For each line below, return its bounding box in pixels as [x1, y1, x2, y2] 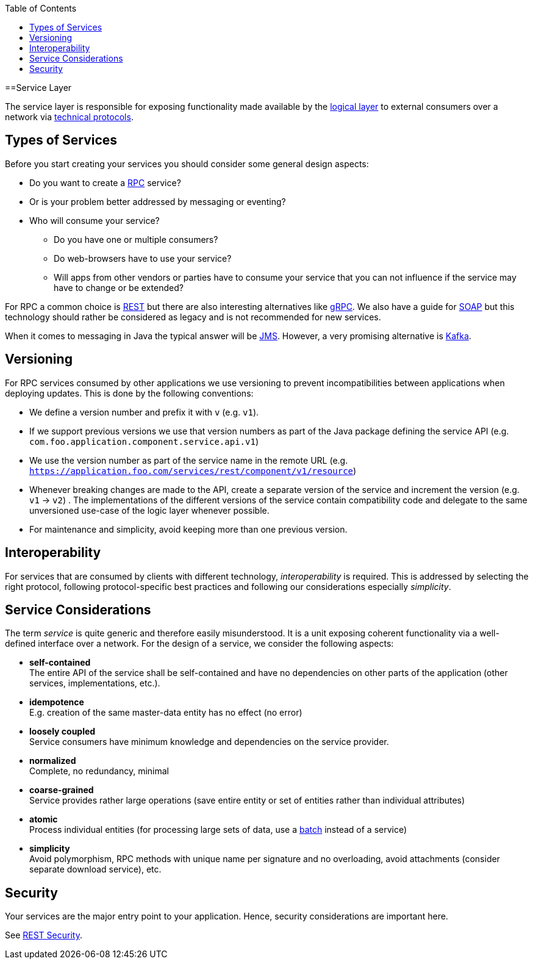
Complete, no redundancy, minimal [29, 766, 169, 777]
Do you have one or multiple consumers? [54, 234, 218, 245]
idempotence [29, 697, 84, 708]
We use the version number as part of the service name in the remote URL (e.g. [29, 455, 348, 466]
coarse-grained [29, 785, 94, 796]
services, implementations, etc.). [29, 678, 160, 689]
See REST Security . [5, 930, 82, 941]
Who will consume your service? [29, 215, 160, 226]
